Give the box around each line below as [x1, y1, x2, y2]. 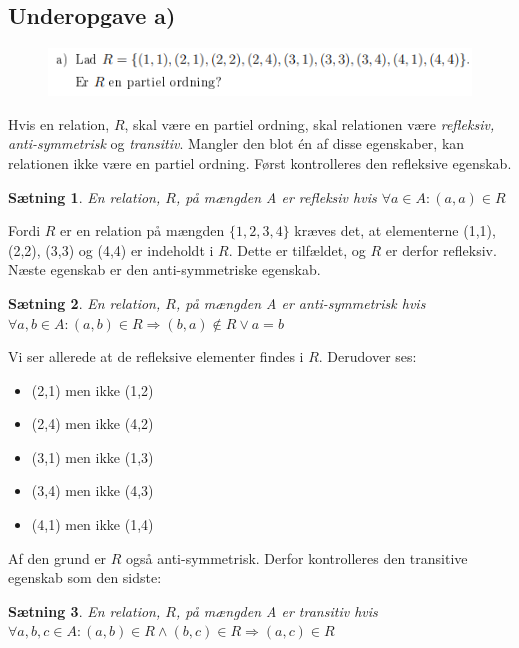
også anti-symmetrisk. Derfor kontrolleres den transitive [126, 547, 468, 568]
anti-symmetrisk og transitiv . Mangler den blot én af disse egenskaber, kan [8, 133, 465, 154]
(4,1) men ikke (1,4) [31, 514, 154, 535]
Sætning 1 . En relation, [8, 186, 161, 207]
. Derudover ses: [318, 346, 417, 367]
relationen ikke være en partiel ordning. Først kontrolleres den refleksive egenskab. [8, 152, 512, 173]
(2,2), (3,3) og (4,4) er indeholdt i [8, 239, 214, 260]
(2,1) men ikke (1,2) [31, 379, 154, 400]
